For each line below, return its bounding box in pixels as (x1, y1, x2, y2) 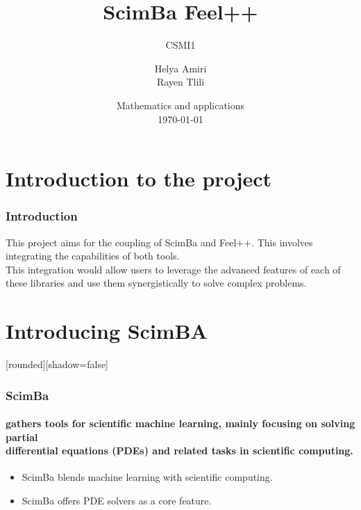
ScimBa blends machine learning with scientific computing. (22, 470, 273, 484)
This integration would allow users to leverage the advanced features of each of (6, 262, 341, 276)
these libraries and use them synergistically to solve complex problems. (6, 276, 307, 290)
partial (6, 429, 38, 444)
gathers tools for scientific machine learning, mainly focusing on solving (6, 416, 355, 431)
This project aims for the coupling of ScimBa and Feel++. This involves (6, 234, 313, 249)
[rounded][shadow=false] (6, 357, 109, 371)
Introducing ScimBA (6, 317, 208, 345)
